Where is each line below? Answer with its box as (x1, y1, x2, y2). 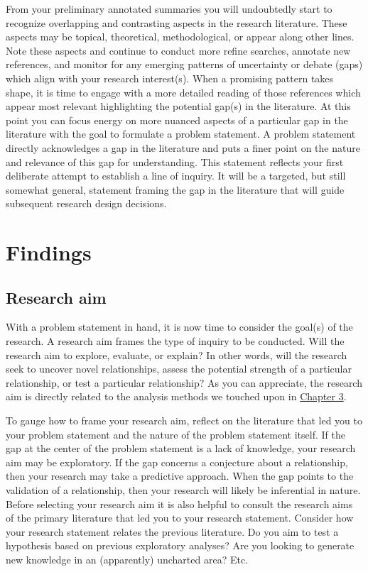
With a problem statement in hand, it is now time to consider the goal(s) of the (6, 319, 353, 334)
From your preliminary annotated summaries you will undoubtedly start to (6, 1, 332, 16)
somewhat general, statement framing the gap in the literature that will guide (6, 182, 345, 197)
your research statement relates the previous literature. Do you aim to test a (6, 524, 339, 539)
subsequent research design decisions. (6, 196, 167, 211)
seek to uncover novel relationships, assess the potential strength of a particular (6, 361, 352, 376)
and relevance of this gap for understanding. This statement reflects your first (6, 154, 344, 169)
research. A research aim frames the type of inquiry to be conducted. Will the (6, 334, 345, 348)
